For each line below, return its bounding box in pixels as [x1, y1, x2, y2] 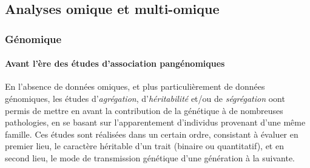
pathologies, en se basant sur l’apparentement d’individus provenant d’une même [5, 116, 306, 129]
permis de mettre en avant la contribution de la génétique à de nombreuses [5, 104, 283, 116]
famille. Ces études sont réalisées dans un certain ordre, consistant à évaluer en [5, 127, 298, 140]
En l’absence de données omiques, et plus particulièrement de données [5, 80, 265, 93]
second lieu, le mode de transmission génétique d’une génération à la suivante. [5, 151, 295, 164]
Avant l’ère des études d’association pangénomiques [5, 57, 225, 70]
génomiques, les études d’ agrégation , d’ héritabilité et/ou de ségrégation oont [5, 92, 285, 105]
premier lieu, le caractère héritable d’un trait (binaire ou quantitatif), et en [5, 139, 284, 152]
